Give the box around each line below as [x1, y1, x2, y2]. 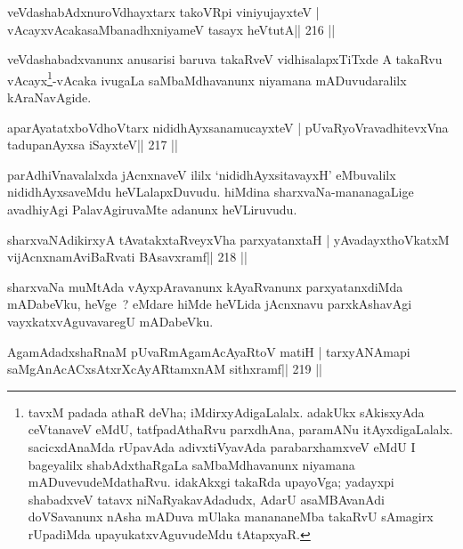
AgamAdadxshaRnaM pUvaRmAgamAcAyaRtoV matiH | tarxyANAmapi [7, 342, 410, 360]
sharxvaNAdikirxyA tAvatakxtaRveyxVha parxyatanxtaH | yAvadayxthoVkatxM [7, 230, 450, 248]
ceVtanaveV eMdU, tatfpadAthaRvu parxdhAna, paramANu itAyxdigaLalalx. [28, 420, 453, 439]
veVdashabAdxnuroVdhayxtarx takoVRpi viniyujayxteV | [7, 3, 320, 20]
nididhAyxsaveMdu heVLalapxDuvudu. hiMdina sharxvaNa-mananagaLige [7, 182, 414, 201]
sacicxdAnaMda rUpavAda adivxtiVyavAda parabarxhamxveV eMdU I [28, 437, 416, 456]
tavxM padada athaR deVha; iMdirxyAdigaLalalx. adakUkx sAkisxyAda [28, 402, 425, 421]
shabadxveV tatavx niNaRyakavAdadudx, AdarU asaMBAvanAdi [28, 489, 385, 508]
